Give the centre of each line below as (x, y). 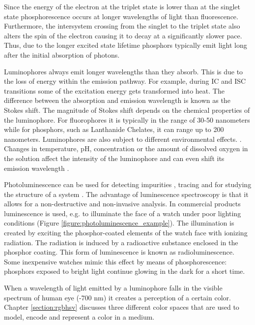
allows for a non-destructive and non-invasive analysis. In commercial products (122, 204)
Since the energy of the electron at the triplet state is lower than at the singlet (122, 6)
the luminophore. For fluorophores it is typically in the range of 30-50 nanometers (127, 119)
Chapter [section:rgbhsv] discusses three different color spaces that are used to (122, 307)
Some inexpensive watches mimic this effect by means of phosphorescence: (115, 261)
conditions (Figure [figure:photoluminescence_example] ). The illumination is (119, 223)
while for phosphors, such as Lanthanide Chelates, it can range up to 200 (114, 129)
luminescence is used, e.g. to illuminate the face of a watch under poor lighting (123, 213)
